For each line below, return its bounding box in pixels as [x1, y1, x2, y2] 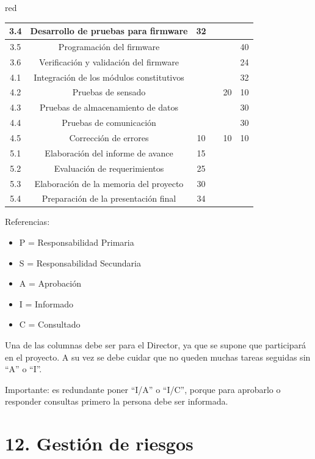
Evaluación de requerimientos [54, 161, 164, 174]
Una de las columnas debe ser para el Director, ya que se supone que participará [5, 339, 306, 351]
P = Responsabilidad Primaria [19, 236, 134, 249]
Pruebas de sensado [72, 86, 146, 98]
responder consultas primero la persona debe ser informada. [5, 395, 228, 408]
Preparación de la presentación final [42, 192, 176, 205]
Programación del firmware [58, 40, 160, 53]
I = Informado [19, 297, 74, 310]
